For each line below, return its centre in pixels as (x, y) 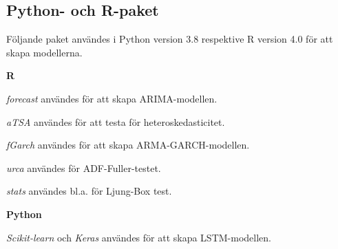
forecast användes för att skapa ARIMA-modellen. (112, 98)
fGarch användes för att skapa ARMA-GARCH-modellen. (128, 145)
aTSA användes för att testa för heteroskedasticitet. (116, 121)
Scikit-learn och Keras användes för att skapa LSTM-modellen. (139, 237)
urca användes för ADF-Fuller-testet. (84, 167)
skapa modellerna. (44, 52)
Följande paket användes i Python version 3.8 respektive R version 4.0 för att (170, 39)
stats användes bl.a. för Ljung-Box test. (89, 191)
